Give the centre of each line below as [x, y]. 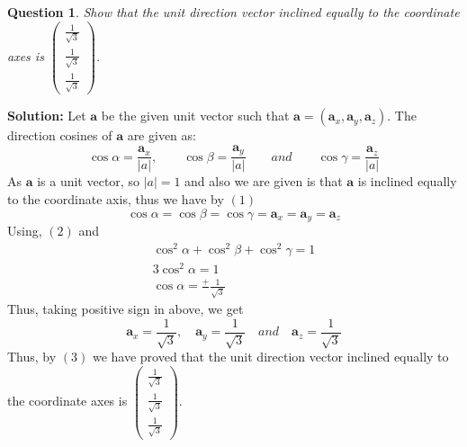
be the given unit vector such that [195, 116]
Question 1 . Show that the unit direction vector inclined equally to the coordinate [233, 12]
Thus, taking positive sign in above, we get [126, 309]
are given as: [162, 135]
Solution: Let [47, 116]
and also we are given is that [264, 181]
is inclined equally [407, 181]
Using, [25, 231]
